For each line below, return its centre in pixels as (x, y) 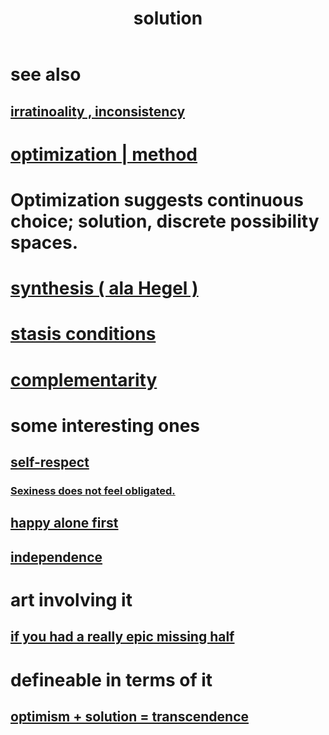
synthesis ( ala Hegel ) (104, 288)
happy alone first (64, 523)
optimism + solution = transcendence (130, 716)
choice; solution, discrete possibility (165, 221)
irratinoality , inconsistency (98, 111)
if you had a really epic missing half (122, 637)
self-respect (50, 462)
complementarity (84, 379)
